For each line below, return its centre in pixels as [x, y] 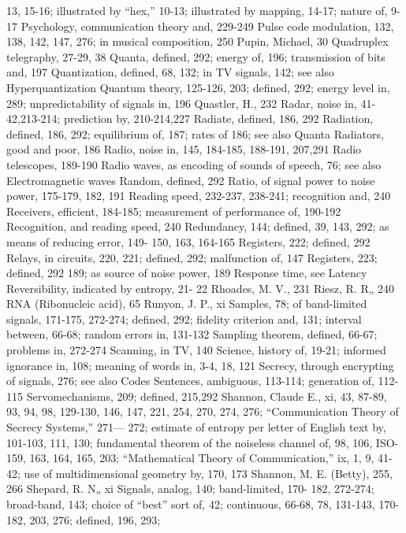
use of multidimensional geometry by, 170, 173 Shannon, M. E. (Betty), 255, [208, 473]
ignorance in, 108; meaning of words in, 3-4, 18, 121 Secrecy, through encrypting [200, 365]
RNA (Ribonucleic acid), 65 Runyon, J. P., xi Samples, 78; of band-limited [187, 304]
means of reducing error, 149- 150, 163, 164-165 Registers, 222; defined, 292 [188, 241]
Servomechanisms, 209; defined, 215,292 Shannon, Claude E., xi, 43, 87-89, [207, 396]
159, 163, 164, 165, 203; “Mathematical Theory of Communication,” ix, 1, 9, [190, 458]
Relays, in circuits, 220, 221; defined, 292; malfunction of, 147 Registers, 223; [192, 257]
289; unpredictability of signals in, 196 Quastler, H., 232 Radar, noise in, [182, 103]
